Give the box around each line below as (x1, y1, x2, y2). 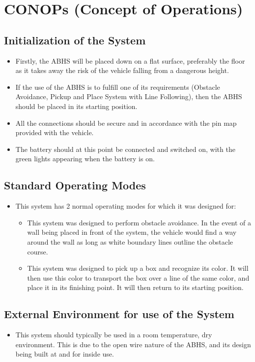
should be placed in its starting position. (15, 101, 138, 111)
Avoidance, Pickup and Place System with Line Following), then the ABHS (15, 91, 242, 102)
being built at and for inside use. (15, 349, 114, 359)
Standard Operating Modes (4, 178, 146, 193)
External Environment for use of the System (4, 306, 234, 322)
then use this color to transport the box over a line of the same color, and (27, 272, 250, 283)
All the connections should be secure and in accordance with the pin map (15, 117, 237, 128)
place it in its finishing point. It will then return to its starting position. (27, 282, 244, 292)
